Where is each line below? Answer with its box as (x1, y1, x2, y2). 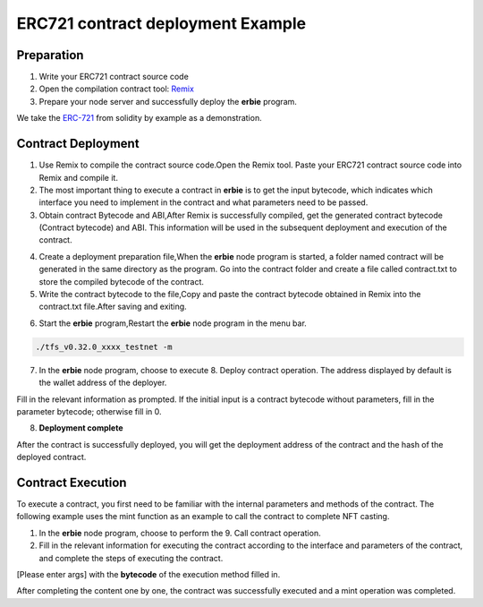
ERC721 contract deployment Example (16, 13, 307, 33)
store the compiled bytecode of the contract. (38, 276, 205, 286)
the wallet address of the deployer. (38, 377, 167, 389)
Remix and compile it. (38, 172, 118, 183)
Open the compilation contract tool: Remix (38, 83, 194, 94)
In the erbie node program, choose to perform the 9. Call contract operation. (38, 527, 321, 538)
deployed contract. (16, 452, 87, 463)
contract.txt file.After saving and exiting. (38, 301, 187, 312)
